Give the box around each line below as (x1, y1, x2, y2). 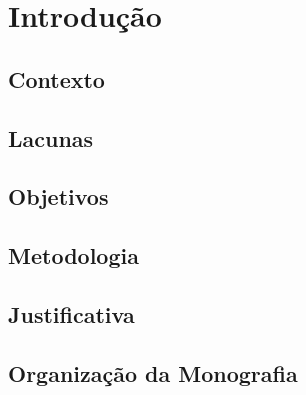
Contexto (8, 63, 105, 94)
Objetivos (8, 181, 109, 212)
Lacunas (8, 122, 94, 153)
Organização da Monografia (8, 357, 298, 388)
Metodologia (8, 240, 139, 271)
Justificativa (8, 298, 135, 329)
